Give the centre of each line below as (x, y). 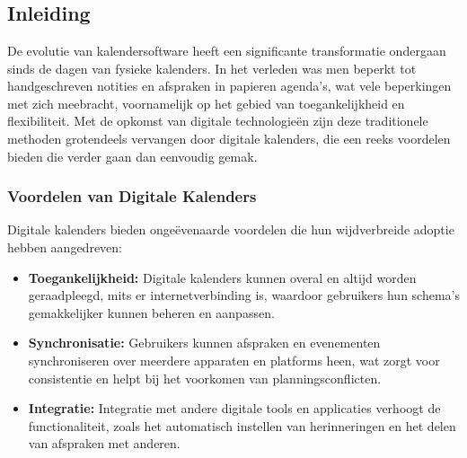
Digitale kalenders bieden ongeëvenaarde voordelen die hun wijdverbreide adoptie (231, 229)
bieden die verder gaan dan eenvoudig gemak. (132, 156)
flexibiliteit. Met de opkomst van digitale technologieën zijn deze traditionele (218, 121)
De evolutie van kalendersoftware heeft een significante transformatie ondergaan (227, 50)
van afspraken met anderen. (104, 443)
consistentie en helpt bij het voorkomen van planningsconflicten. (205, 378)
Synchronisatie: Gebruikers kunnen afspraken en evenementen (204, 343)
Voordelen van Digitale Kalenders (132, 196)
